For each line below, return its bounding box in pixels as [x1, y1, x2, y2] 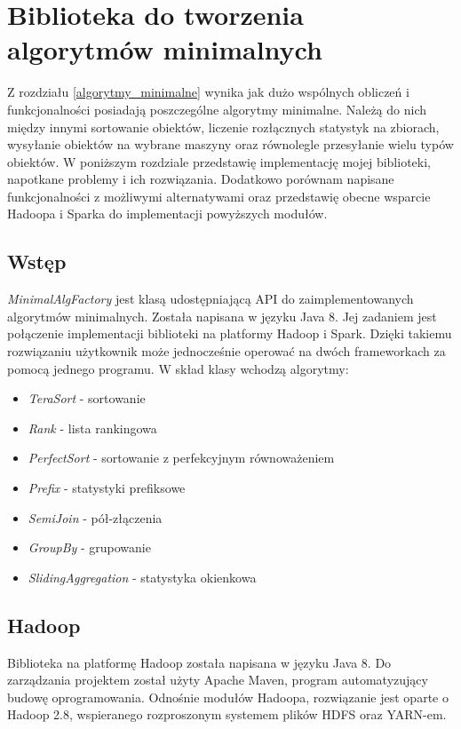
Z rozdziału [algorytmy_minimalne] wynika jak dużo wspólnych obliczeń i [7, 83, 409, 101]
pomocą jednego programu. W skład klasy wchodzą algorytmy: [7, 359, 349, 377]
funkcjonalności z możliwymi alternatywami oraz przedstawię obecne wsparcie [7, 186, 431, 205]
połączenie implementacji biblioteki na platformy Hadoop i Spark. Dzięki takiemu [7, 324, 452, 343]
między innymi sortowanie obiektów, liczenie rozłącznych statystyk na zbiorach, [7, 117, 440, 136]
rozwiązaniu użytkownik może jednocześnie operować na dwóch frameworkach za [7, 342, 446, 361]
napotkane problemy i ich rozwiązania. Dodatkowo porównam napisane [7, 170, 394, 188]
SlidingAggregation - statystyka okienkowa [28, 567, 257, 586]
